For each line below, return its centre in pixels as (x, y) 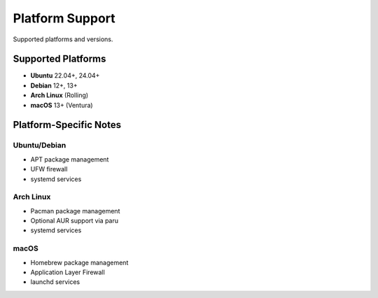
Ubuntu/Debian (40, 146)
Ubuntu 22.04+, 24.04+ (65, 76)
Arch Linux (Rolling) (59, 95)
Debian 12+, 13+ (54, 85)
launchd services (55, 282)
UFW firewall (49, 169)
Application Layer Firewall (68, 272)
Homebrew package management (79, 262)
